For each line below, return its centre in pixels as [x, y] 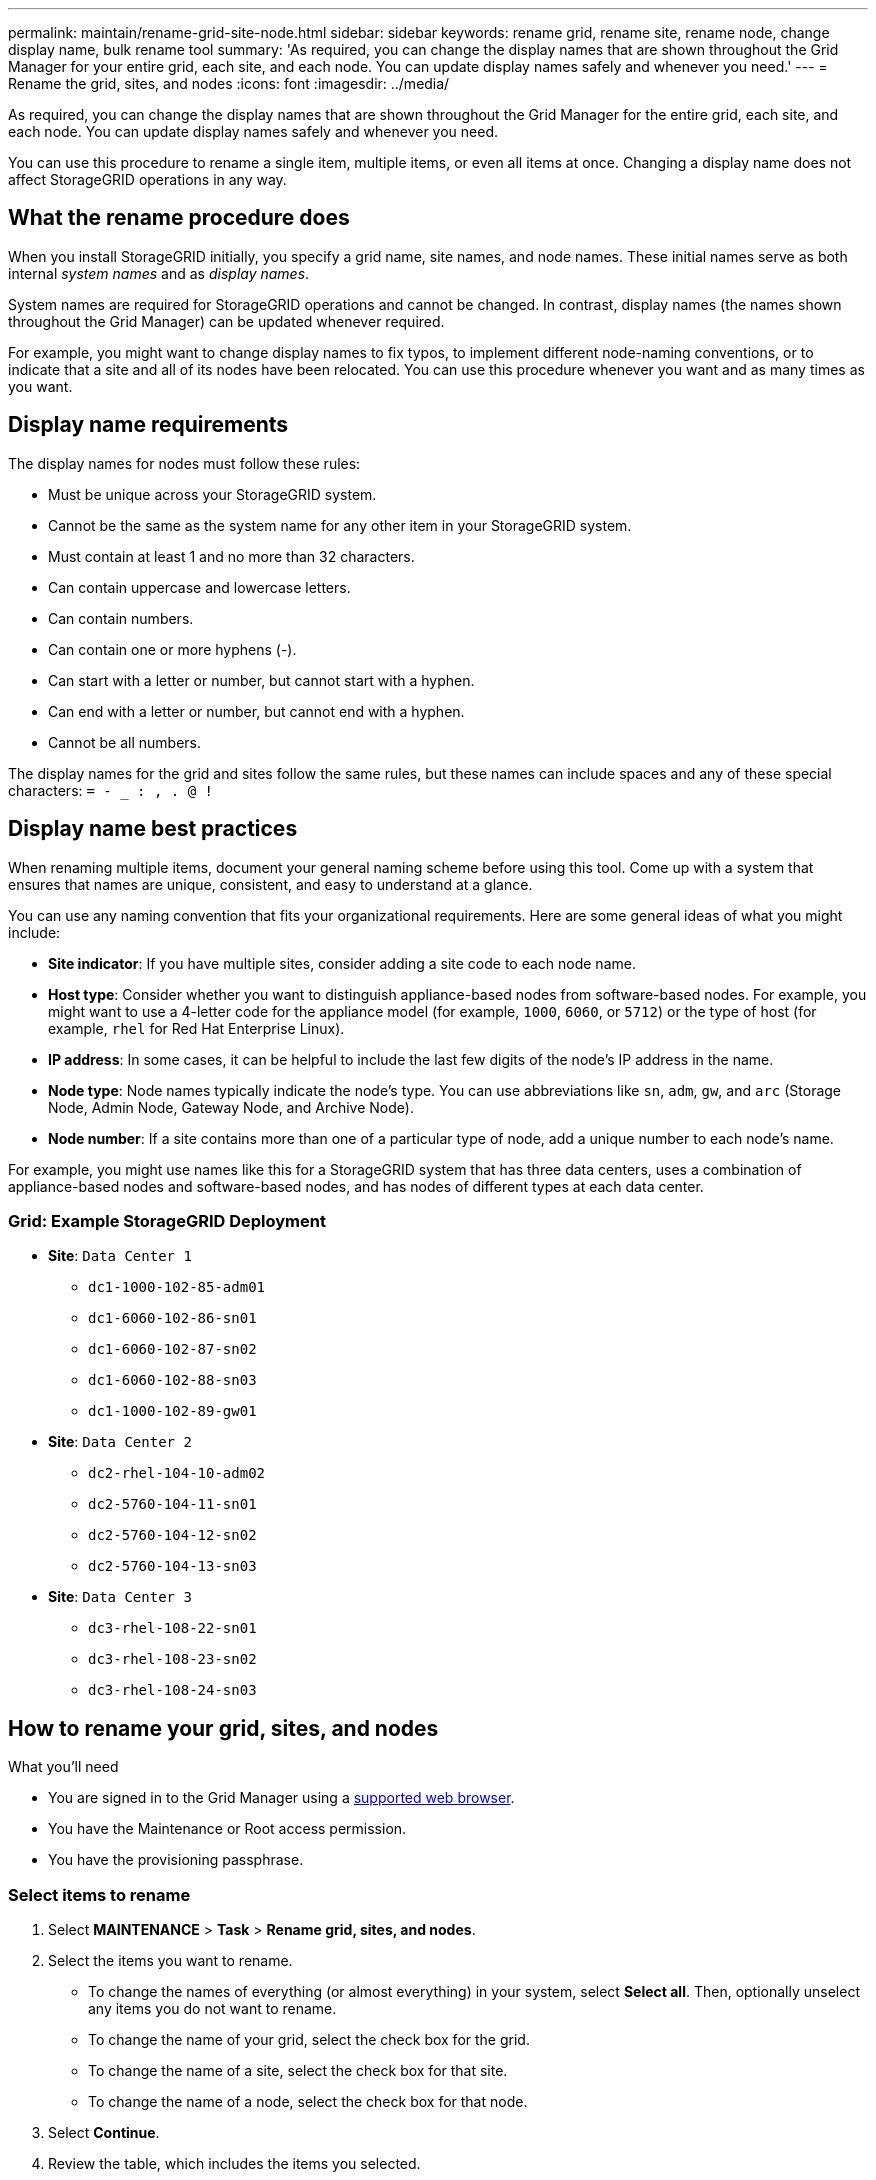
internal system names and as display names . [159, 273]
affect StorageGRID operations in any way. [147, 179]
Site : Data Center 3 [120, 1597]
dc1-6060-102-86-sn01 [172, 1318]
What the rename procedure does [179, 218]
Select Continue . [104, 2132]
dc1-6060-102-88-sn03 [172, 1380]
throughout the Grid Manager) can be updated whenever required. [226, 321]
